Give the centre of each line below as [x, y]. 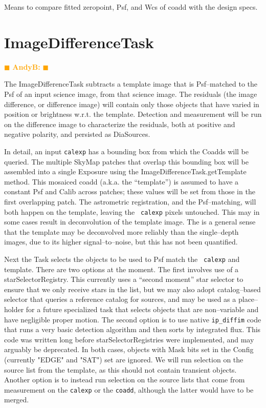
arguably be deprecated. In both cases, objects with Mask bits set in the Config [129, 349]
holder [14, 309]
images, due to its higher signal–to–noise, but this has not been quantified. [121, 242]
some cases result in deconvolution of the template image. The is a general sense [130, 222]
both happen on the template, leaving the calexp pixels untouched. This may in [132, 211]
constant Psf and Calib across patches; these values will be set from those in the [130, 191]
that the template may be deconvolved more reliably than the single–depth [121, 231]
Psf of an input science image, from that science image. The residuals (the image [131, 94]
